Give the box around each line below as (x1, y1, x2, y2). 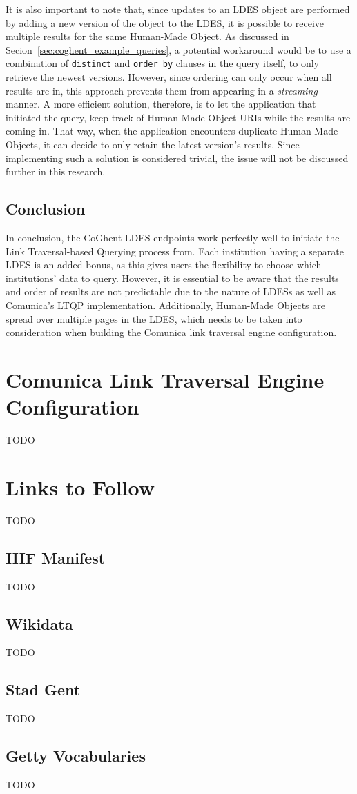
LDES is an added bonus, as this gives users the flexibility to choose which (6, 257, 322, 272)
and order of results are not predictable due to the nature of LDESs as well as (6, 284, 336, 299)
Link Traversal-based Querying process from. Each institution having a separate (6, 244, 344, 258)
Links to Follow (6, 473, 155, 501)
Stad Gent (6, 679, 81, 700)
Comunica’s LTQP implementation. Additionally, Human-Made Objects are (6, 297, 326, 312)
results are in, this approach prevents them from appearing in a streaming (6, 83, 318, 97)
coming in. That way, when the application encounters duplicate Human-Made (6, 123, 338, 138)
